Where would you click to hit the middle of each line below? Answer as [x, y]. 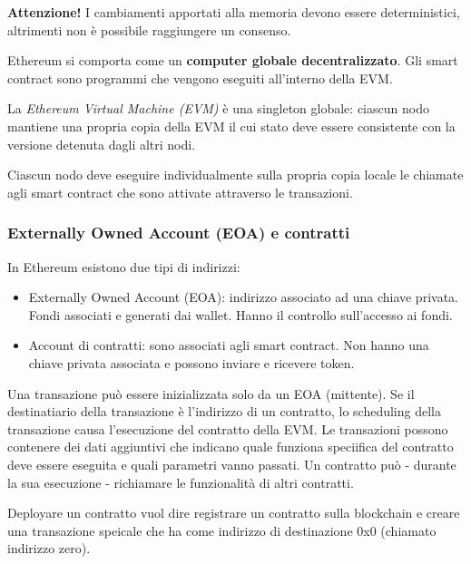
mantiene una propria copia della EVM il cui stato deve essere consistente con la [231, 126]
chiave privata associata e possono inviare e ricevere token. [191, 362]
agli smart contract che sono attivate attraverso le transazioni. [180, 192]
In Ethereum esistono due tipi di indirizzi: [124, 266]
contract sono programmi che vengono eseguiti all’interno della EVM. [200, 78]
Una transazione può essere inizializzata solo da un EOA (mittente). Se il [211, 393]
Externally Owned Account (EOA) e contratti [179, 233]
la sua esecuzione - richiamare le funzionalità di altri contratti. [181, 482]
